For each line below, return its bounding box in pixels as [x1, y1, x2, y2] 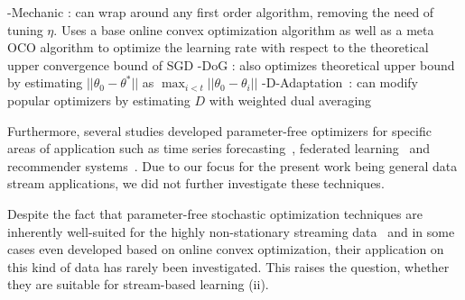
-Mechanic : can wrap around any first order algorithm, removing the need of [7, 3, 434, 21]
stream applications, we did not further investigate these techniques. [7, 174, 385, 193]
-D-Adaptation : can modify [262, 73, 418, 92]
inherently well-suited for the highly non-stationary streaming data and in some [7, 222, 455, 241]
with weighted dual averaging [209, 90, 372, 109]
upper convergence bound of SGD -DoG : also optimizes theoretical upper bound [7, 55, 455, 74]
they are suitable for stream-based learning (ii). [7, 275, 269, 294]
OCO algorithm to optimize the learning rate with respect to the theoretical [7, 38, 429, 57]
